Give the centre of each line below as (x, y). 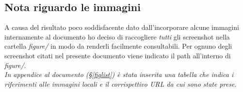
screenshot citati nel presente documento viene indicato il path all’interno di (118, 55)
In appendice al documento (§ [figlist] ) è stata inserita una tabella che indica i (119, 74)
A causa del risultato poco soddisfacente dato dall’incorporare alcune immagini (122, 27)
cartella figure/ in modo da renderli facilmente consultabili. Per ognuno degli (118, 46)
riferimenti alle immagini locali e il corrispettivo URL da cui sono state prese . (121, 84)
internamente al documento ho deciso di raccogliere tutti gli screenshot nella (117, 36)
